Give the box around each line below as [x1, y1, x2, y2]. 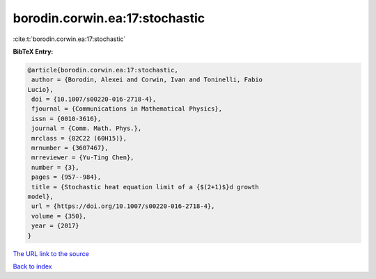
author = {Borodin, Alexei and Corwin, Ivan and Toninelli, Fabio [31, 76, 263, 83]
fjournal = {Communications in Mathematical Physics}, [31, 105, 223, 113]
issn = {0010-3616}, [31, 115, 102, 122]
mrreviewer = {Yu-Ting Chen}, [31, 154, 135, 161]
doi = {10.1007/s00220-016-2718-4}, [31, 95, 157, 104]
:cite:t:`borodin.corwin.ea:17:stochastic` [13, 35, 126, 43]
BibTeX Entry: [13, 47, 54, 56]
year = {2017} [31, 222, 79, 230]
